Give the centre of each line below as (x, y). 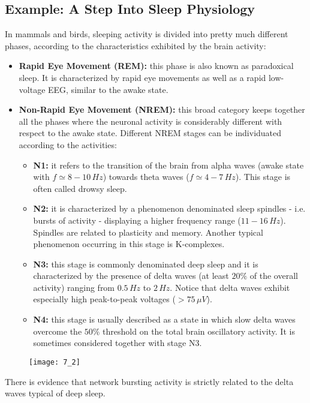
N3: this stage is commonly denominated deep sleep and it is (146, 264)
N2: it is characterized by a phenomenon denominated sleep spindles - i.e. (169, 208)
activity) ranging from (74, 287)
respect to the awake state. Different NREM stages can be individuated (150, 133)
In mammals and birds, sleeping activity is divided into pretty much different (147, 34)
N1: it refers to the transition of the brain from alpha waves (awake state (168, 165)
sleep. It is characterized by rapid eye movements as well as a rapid (142, 77)
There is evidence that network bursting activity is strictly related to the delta (149, 381)
